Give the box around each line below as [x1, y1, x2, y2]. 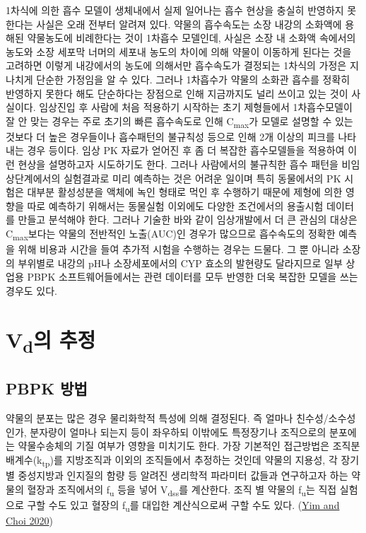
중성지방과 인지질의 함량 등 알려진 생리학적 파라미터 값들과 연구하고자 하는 [18, 468, 348, 483]
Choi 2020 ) [6, 512, 53, 527]
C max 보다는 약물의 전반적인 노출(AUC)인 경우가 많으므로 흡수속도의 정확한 [6, 226, 336, 242]
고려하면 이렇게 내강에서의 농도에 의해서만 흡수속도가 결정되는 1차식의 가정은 [6, 58, 347, 73]
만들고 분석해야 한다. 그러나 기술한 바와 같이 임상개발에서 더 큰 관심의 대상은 [18, 212, 358, 227]
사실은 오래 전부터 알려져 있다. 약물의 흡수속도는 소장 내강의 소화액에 [36, 16, 342, 31]
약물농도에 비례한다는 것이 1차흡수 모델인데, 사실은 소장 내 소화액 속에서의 [27, 30, 356, 45]
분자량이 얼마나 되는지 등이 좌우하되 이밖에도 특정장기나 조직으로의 [30, 424, 326, 439]
